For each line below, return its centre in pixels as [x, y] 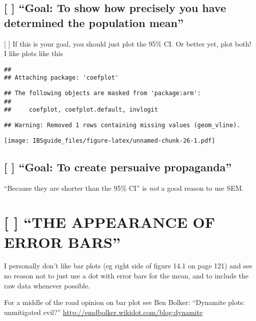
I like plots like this [33, 53]
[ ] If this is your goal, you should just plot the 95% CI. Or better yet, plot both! [128, 43]
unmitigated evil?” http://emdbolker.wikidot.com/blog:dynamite [103, 312]
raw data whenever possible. [47, 285]
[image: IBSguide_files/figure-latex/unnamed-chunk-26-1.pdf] [110, 140]
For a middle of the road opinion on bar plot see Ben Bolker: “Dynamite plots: [124, 302]
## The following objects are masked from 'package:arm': [102, 93]
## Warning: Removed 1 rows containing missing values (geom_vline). [122, 125]
